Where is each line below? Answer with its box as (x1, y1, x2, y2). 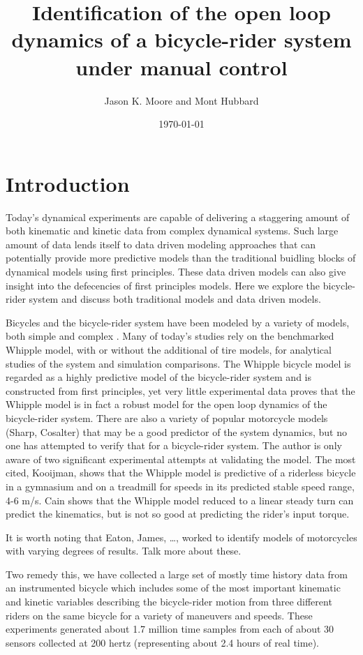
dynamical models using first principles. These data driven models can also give (6, 264, 346, 278)
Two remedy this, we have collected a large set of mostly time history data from (6, 566, 348, 581)
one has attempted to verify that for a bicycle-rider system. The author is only (6, 438, 342, 453)
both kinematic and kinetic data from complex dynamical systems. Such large (6, 223, 339, 238)
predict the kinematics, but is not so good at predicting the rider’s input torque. (6, 506, 350, 521)
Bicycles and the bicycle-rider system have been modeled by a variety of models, (6, 315, 350, 329)
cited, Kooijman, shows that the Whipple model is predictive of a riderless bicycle (6, 465, 356, 480)
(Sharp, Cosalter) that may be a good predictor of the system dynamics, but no (6, 424, 347, 439)
